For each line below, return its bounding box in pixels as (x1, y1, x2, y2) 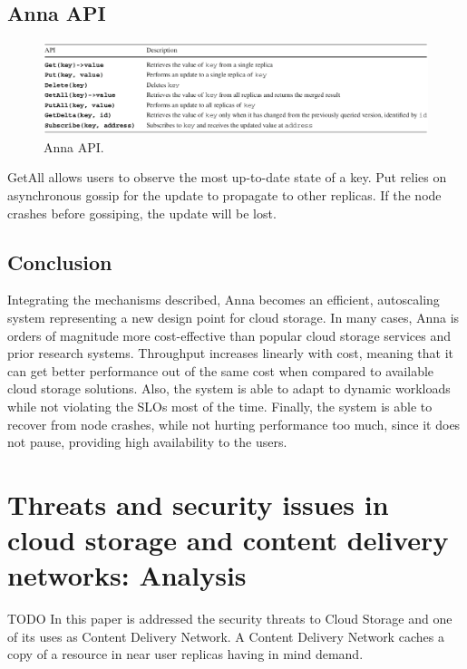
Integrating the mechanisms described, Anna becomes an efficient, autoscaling (7, 290, 440, 309)
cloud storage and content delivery (7, 521, 449, 558)
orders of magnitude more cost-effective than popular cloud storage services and (7, 325, 452, 344)
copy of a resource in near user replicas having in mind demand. (7, 645, 364, 664)
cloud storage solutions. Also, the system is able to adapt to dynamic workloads (7, 379, 451, 398)
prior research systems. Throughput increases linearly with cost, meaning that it (7, 344, 453, 363)
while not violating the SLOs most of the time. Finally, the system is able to (7, 396, 433, 415)
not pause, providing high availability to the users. (7, 432, 287, 451)
